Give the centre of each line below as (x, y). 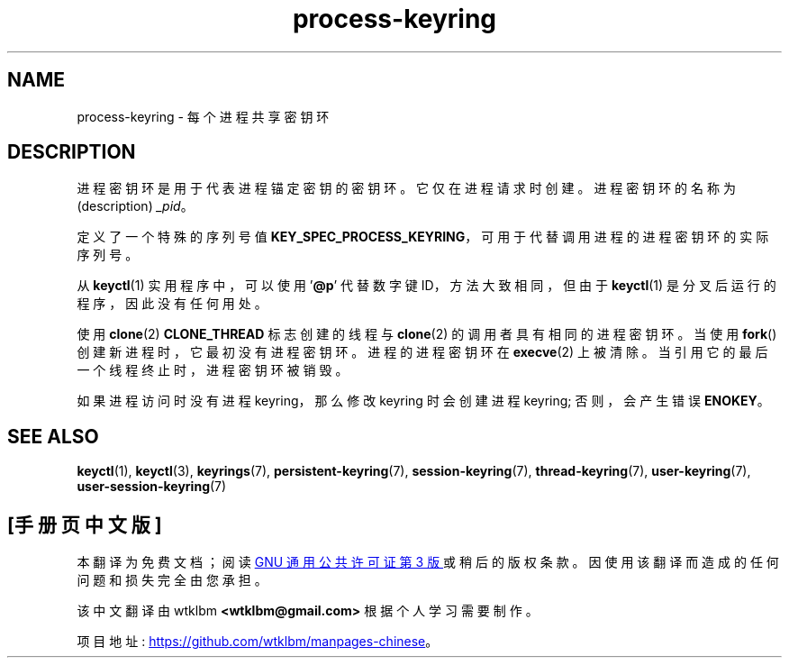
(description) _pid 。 (135, 206)
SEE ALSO (53, 436)
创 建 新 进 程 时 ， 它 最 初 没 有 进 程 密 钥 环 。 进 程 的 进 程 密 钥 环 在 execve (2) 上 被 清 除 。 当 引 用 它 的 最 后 (422, 352)
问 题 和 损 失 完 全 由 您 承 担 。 (172, 580)
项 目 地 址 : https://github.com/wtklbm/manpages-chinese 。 (258, 642)
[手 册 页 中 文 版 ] (85, 524)
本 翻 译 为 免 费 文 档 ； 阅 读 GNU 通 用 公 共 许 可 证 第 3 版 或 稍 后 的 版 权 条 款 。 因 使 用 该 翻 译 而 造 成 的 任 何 (428, 562)
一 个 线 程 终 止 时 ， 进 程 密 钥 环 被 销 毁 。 (213, 370)
